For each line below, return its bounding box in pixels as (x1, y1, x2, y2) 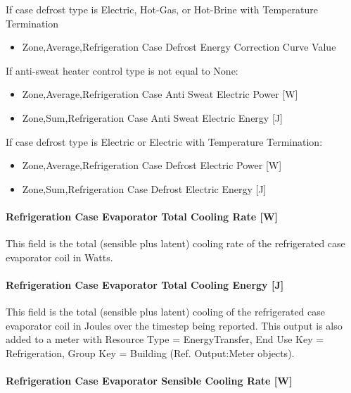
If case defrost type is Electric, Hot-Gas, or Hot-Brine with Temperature (6, 2, 318, 16)
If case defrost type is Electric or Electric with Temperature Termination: (6, 134, 323, 149)
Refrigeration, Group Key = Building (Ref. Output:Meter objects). (6, 345, 295, 360)
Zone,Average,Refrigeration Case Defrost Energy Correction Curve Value (22, 39, 336, 54)
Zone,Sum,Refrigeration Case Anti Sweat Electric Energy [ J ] (22, 110, 283, 125)
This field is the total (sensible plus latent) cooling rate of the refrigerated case (6, 236, 345, 251)
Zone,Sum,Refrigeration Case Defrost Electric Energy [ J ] (22, 181, 267, 196)
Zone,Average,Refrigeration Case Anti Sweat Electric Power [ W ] (22, 87, 298, 101)
